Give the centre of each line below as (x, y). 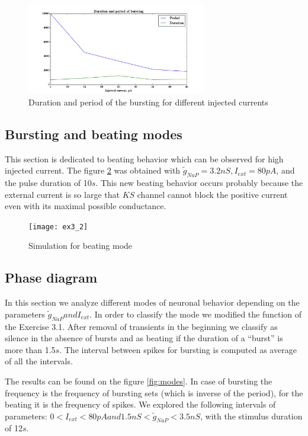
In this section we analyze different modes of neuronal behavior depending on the (152, 302)
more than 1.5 (30, 349)
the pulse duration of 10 (48, 182)
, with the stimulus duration (251, 416)
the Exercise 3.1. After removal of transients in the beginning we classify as (141, 326)
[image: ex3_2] (58, 227)
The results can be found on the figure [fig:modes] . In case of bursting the (139, 381)
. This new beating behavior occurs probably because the (199, 182)
